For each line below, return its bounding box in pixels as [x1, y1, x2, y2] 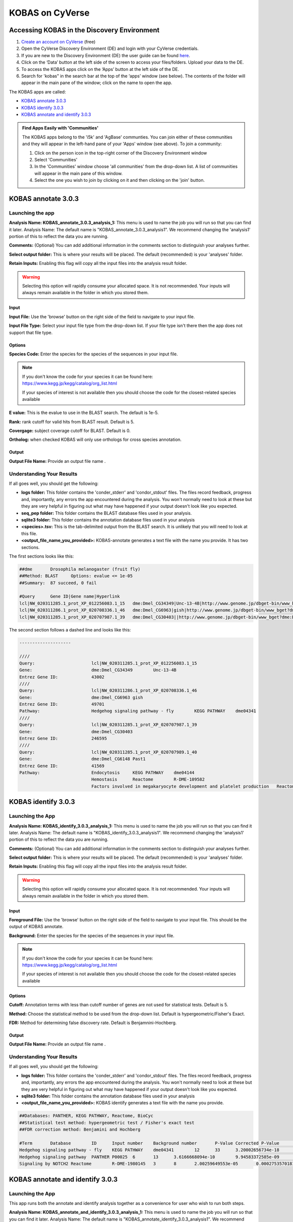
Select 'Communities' [34, 156, 78, 162]
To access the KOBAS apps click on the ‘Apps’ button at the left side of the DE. [21, 66, 179, 72]
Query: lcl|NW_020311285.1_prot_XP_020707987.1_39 [19, 722, 197, 728]
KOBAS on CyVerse [9, 7, 90, 18]
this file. [21, 530, 38, 536]
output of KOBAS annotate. [9, 924, 63, 930]
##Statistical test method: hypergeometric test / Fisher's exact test [19, 1120, 195, 1125]
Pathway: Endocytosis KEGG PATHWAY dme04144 [19, 770, 195, 775]
